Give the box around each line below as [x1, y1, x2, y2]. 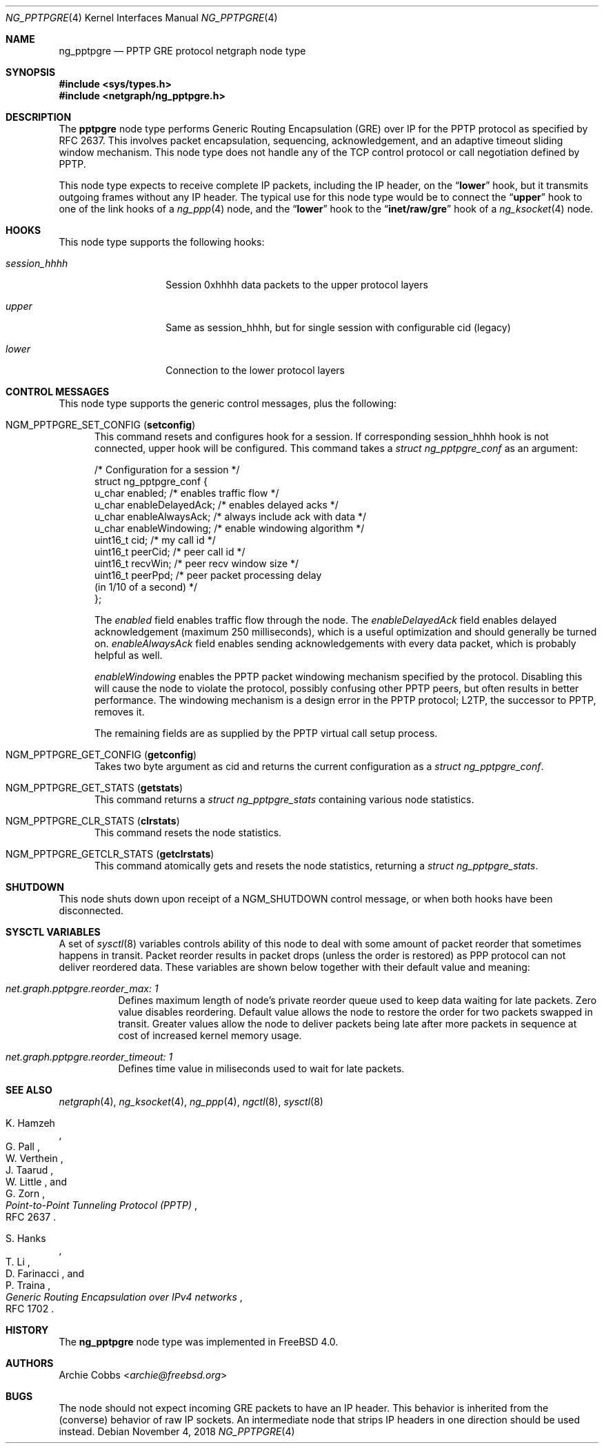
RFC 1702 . [6, 1303, 54, 1314]
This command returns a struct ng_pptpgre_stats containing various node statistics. [94, 793, 474, 805]
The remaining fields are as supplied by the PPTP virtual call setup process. [94, 727, 438, 739]
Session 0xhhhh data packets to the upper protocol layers [165, 279, 428, 290]
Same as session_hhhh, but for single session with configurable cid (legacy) [165, 322, 511, 333]
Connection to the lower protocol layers [165, 364, 345, 376]
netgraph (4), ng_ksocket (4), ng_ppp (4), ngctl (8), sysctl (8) [59, 1096, 323, 1107]
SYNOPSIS [6, 66, 56, 78]
